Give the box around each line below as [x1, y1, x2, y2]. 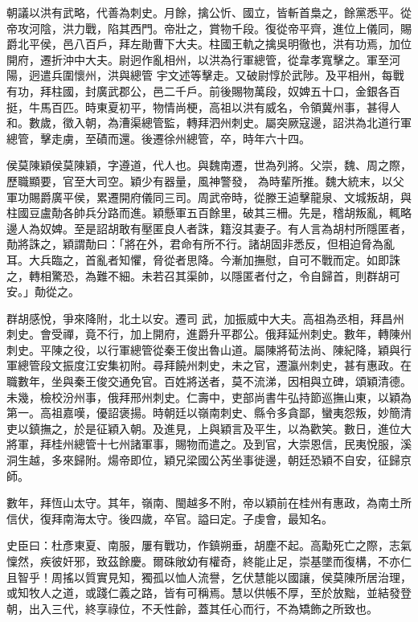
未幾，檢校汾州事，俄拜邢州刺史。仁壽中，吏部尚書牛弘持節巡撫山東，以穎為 [6, 388, 412, 405]
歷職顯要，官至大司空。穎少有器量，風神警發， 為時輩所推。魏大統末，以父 [6, 172, 404, 189]
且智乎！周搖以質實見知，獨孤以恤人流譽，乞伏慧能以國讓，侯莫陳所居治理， [6, 568, 412, 585]
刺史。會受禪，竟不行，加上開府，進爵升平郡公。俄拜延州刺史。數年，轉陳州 [6, 325, 412, 342]
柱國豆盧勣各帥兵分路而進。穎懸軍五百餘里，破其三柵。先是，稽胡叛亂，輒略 [6, 204, 412, 221]
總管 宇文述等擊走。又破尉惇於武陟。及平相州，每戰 [129, 67, 404, 84]
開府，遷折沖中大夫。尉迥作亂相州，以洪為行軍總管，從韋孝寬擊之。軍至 [6, 51, 389, 68]
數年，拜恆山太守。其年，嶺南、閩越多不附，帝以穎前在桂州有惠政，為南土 [6, 494, 400, 511]
